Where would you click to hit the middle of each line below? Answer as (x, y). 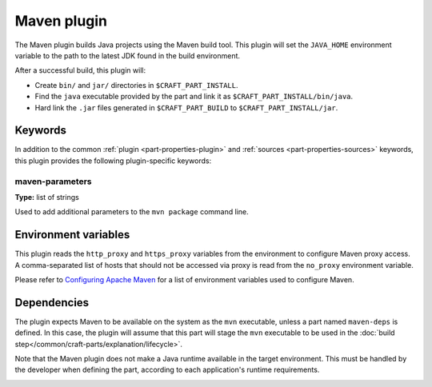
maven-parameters (53, 182)
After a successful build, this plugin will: (80, 70)
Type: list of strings (47, 197)
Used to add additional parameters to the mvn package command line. (132, 212)
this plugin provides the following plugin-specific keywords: (113, 161)
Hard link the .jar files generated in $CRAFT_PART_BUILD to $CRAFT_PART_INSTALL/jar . (186, 107)
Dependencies (52, 303)
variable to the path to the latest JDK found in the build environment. (127, 55)
